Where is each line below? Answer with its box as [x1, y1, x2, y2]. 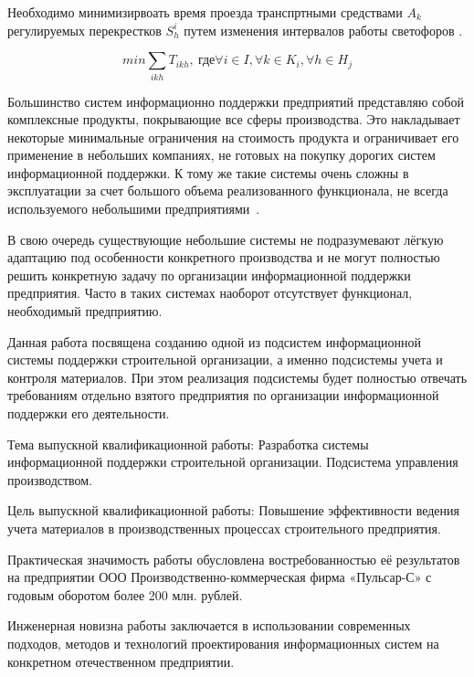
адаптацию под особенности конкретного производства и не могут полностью [7, 248, 440, 267]
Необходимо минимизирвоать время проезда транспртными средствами [7, 3, 403, 21]
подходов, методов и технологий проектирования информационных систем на [7, 633, 439, 652]
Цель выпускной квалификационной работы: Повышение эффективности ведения [7, 501, 459, 520]
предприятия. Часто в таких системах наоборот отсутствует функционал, [7, 283, 413, 302]
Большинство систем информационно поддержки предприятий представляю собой [7, 91, 464, 111]
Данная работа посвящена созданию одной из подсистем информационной [7, 332, 421, 351]
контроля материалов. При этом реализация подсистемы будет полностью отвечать [7, 367, 468, 386]
